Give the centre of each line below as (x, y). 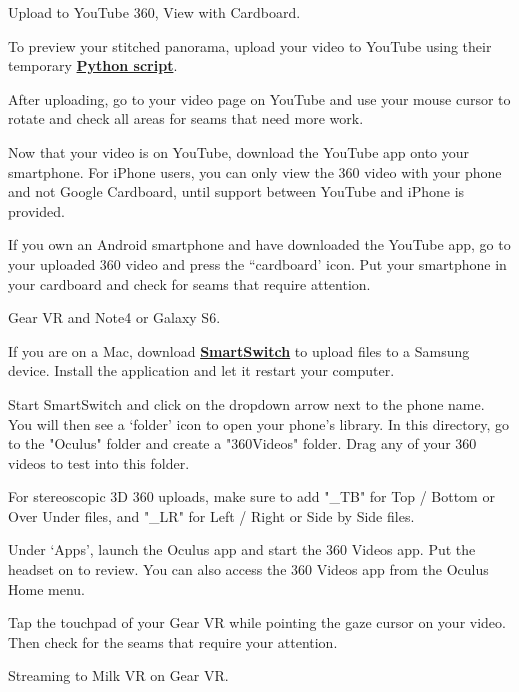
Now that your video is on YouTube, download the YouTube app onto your (239, 151)
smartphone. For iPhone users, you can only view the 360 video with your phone (255, 171)
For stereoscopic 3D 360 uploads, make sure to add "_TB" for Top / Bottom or (251, 496)
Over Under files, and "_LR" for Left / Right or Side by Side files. (211, 515)
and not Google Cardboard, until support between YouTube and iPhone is (236, 191)
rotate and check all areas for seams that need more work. (186, 118)
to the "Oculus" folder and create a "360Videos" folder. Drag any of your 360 (242, 443)
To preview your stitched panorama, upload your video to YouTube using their (250, 45)
